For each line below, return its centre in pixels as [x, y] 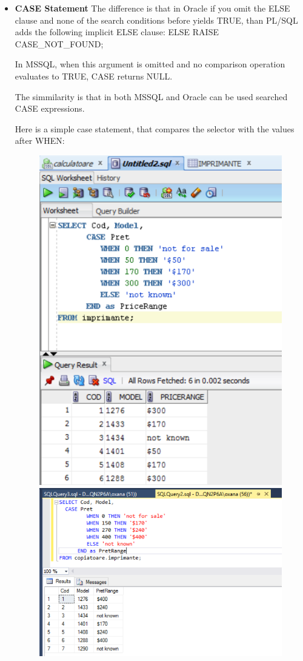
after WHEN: [40, 141]
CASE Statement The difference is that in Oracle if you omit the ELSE [152, 8]
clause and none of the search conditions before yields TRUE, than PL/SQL [156, 20]
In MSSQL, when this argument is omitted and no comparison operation [150, 64]
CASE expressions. [50, 108]
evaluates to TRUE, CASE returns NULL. [94, 76]
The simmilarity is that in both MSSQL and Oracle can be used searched [151, 96]
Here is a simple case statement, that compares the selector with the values [155, 128]
